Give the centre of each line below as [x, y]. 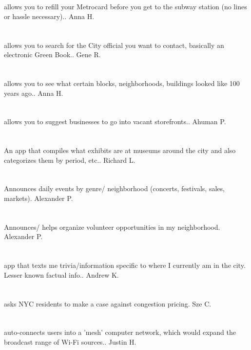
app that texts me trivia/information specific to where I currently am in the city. [125, 265]
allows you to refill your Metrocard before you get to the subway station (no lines [125, 7]
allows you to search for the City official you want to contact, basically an [114, 45]
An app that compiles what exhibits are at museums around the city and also [120, 150]
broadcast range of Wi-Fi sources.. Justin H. [70, 341]
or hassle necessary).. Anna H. [49, 16]
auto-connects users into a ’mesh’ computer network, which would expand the [120, 332]
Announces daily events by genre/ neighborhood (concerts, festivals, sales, [114, 188]
